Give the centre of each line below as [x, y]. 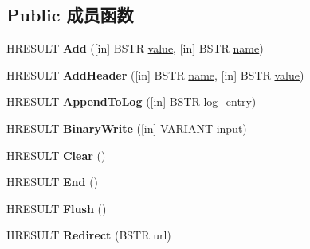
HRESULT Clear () [56, 155]
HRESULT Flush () [57, 208]
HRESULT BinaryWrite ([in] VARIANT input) [127, 128]
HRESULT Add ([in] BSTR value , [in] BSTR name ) [135, 48]
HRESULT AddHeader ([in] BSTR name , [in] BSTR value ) [155, 74]
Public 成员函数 [70, 15]
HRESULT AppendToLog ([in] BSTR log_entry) [131, 101]
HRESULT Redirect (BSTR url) [89, 235]
